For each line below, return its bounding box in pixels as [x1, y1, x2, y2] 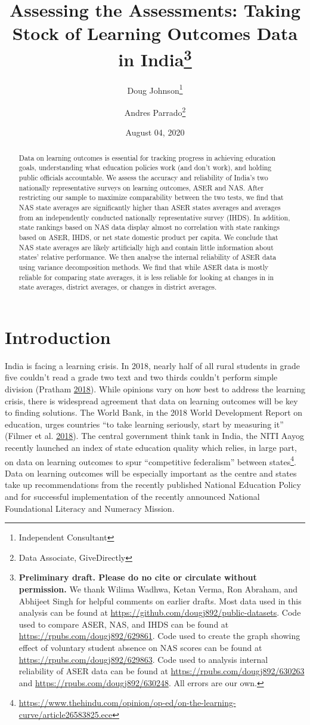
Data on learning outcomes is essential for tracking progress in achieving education [18, 152, 276, 162]
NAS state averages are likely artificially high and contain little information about [18, 242, 274, 252]
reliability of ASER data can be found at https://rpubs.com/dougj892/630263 [18, 665, 305, 677]
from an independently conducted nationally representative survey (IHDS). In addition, [18, 212, 290, 222]
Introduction [5, 324, 111, 349]
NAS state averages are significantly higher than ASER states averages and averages [18, 202, 281, 212]
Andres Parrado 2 [124, 105, 186, 118]
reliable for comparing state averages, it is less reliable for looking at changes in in [18, 272, 274, 282]
